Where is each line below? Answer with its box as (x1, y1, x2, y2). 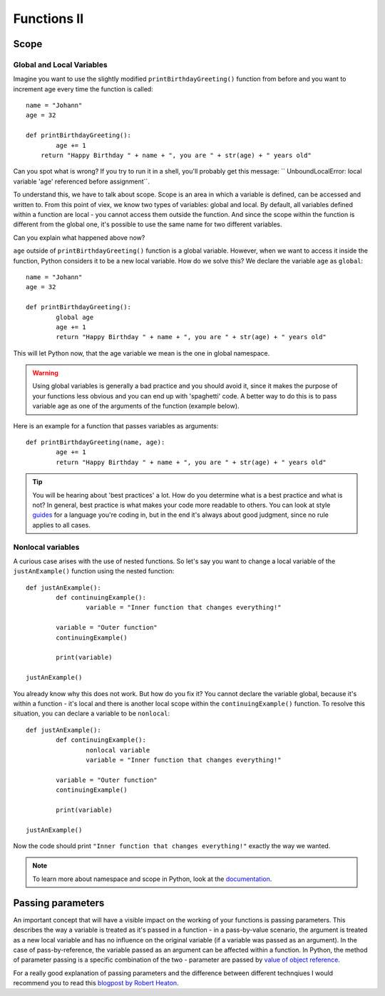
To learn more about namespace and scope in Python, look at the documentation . (32, 875, 272, 883)
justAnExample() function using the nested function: (13, 567, 175, 575)
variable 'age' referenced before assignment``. (13, 177, 150, 186)
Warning (32, 368, 58, 378)
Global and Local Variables (13, 59, 108, 69)
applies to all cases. (32, 520, 91, 529)
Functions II (13, 11, 84, 26)
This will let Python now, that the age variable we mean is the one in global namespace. (13, 348, 270, 357)
